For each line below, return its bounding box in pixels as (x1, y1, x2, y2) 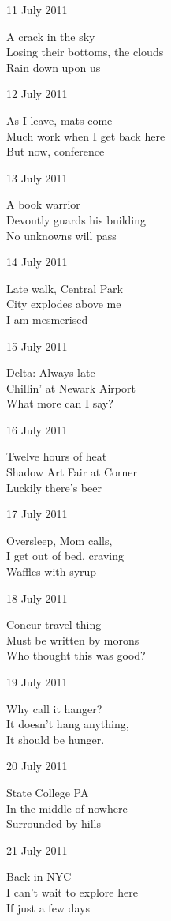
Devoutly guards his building (6, 211, 146, 227)
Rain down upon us (6, 58, 101, 75)
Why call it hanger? (6, 700, 102, 716)
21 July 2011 (6, 841, 68, 858)
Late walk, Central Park (6, 280, 123, 296)
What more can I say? (6, 395, 113, 412)
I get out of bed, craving (6, 547, 124, 564)
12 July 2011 (6, 85, 68, 102)
